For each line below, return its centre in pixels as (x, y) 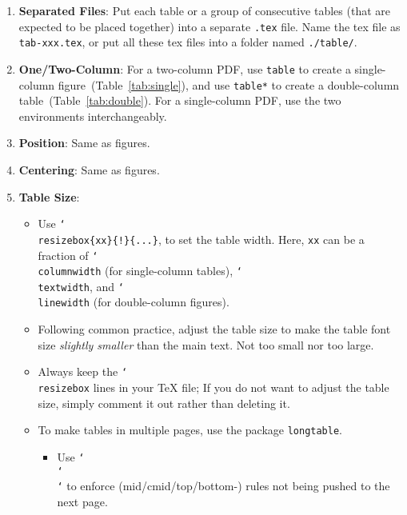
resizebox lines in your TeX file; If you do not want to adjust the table (213, 387)
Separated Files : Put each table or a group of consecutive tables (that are (205, 10)
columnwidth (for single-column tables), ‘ (140, 271)
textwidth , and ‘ (81, 286)
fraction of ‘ (68, 255)
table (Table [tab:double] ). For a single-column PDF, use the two (180, 100)
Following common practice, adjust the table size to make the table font (214, 329)
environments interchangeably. (93, 116)
